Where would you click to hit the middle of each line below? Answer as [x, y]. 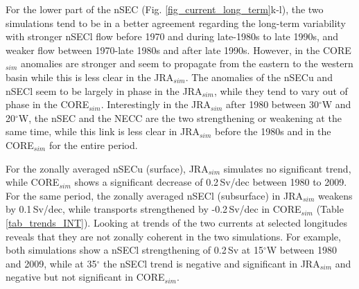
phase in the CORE [47, 104]
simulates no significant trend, [287, 168]
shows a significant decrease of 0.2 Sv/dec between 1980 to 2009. [211, 182]
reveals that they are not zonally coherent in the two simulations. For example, [173, 236]
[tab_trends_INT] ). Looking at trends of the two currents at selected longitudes [177, 222]
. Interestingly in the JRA [156, 104]
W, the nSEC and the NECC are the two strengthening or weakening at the [180, 117]
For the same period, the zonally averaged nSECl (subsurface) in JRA [154, 195]
